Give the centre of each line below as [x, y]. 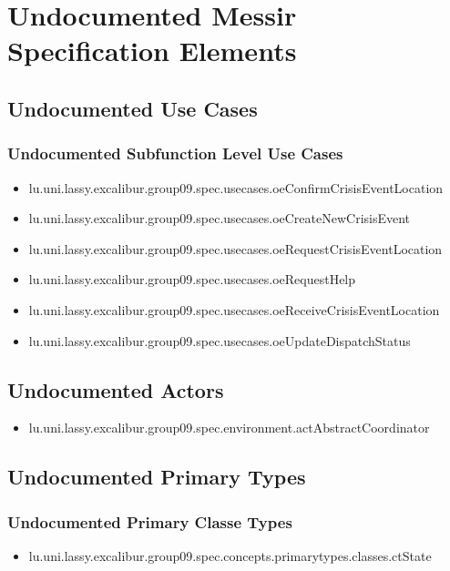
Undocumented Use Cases [133, 108]
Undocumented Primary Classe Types [150, 521]
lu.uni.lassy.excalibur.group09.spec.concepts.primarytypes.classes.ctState [230, 555]
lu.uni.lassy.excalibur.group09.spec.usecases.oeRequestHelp [192, 279]
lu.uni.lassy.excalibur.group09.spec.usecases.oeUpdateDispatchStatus [220, 340]
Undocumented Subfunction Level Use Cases [175, 153]
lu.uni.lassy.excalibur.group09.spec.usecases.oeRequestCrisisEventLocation [235, 248]
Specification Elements [152, 51]
